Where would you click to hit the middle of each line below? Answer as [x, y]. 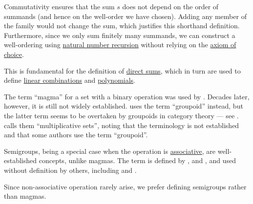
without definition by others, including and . [70, 170]
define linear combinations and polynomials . [70, 80]
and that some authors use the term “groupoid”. [76, 135]
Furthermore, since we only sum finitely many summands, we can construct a [120, 35]
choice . [14, 54]
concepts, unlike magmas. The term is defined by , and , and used [137, 160]
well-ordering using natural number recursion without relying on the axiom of [120, 45]
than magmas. [25, 196]
